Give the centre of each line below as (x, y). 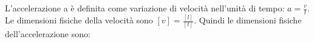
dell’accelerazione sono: (48, 34)
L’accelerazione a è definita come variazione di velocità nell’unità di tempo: (145, 8)
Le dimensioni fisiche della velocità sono (79, 20)
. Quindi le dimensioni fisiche (248, 20)
